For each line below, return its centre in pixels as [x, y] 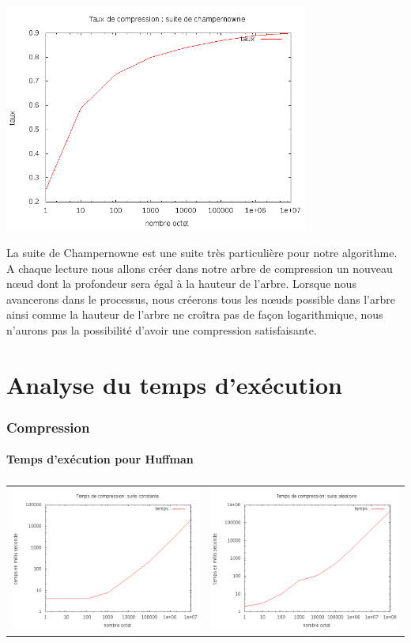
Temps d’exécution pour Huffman [100, 459]
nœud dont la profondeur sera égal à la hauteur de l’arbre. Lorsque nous [181, 284]
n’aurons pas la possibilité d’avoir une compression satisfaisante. [162, 330]
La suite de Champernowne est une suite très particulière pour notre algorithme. [202, 253]
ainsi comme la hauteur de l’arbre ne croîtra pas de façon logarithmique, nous [195, 314]
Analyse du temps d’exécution [174, 384]
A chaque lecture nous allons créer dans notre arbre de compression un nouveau [200, 268]
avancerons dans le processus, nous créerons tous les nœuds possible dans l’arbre [201, 299]
